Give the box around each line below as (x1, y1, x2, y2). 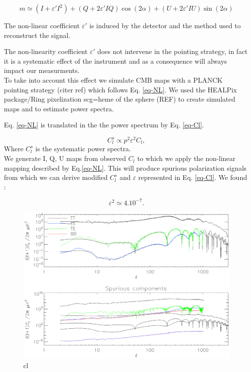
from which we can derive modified (4, 172, 108, 182)
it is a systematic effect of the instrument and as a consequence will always (4, 55, 227, 66)
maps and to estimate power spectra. (4, 103, 114, 113)
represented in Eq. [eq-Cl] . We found (138, 172, 247, 182)
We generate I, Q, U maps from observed (4, 153, 126, 163)
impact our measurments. (4, 65, 80, 75)
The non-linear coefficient (4, 20, 80, 30)
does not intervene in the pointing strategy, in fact (97, 46, 248, 56)
